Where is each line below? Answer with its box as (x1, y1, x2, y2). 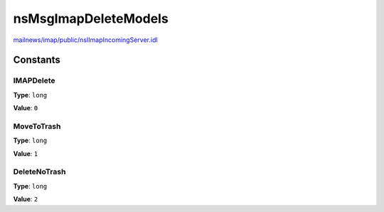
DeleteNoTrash (13, 167, 66, 177)
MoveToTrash (13, 121, 61, 131)
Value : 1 (13, 149, 38, 158)
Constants (13, 54, 60, 66)
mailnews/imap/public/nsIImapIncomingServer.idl (13, 36, 158, 44)
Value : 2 (13, 195, 38, 203)
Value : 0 (13, 104, 38, 112)
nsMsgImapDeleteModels (13, 11, 169, 26)
